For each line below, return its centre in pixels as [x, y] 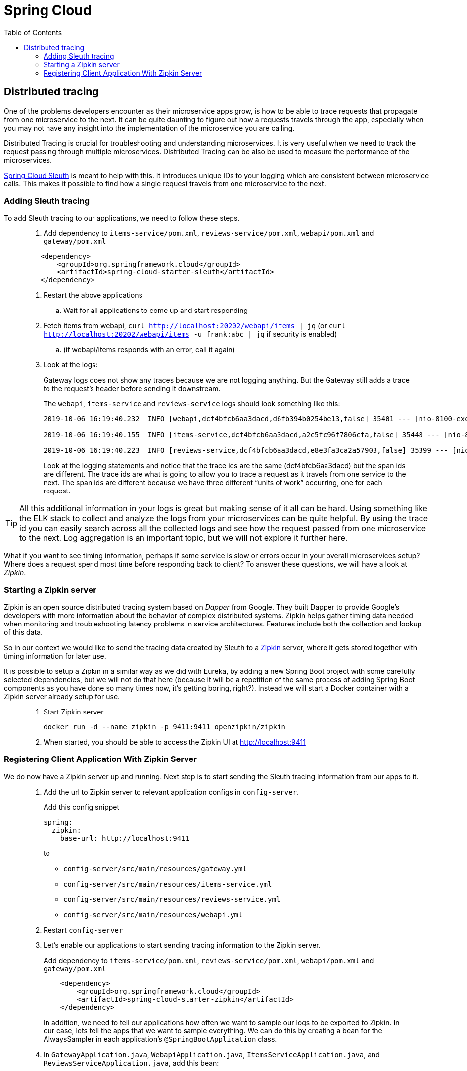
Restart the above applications [93, 295]
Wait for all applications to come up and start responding [156, 311]
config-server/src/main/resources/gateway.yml [155, 869]
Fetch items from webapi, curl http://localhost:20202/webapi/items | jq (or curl [195, 326]
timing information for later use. [55, 656]
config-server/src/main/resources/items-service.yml [168, 884]
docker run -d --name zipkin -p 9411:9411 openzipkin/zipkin [164, 727]
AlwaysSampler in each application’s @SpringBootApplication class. [160, 1039]
